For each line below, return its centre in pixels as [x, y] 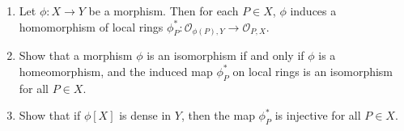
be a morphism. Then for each [164, 11]
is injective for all [318, 115]
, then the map [218, 115]
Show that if [50, 115]
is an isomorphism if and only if [225, 55]
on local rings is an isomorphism [313, 71]
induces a [313, 11]
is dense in [145, 115]
